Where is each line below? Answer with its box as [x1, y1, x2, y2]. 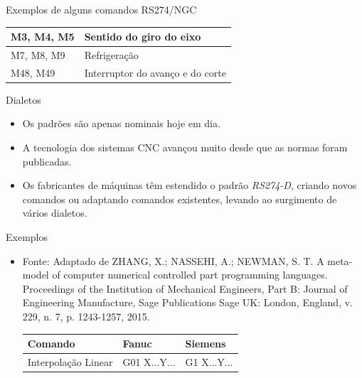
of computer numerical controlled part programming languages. [52, 267, 328, 282]
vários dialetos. [22, 205, 87, 220]
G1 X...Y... [185, 354, 233, 369]
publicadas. [22, 153, 72, 168]
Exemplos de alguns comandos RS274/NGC [6, 2, 197, 16]
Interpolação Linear [27, 354, 113, 369]
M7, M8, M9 [11, 47, 65, 62]
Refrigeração [84, 47, 139, 62]
